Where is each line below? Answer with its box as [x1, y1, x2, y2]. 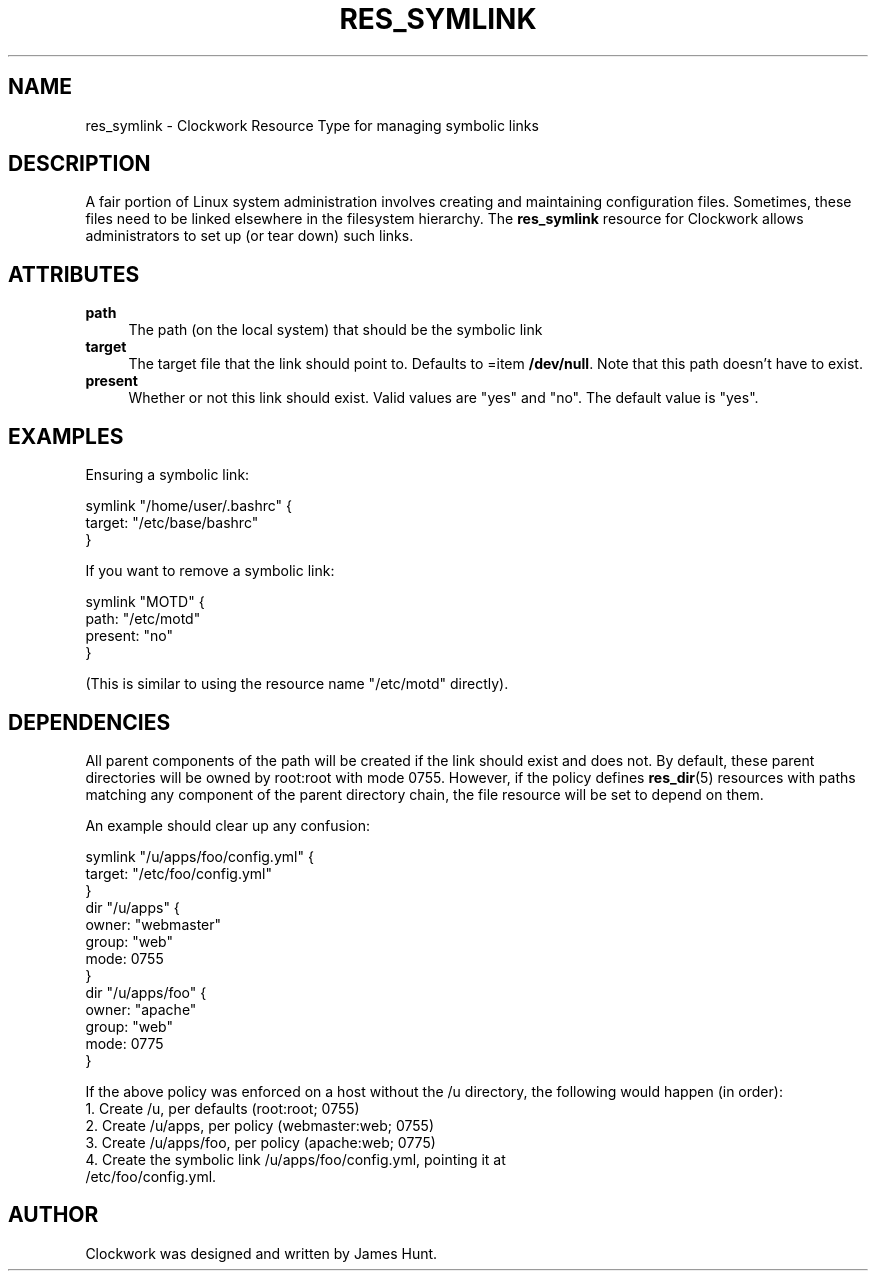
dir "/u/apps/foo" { [85, 983, 207, 1001]
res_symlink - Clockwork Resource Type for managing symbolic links [85, 116, 539, 134]
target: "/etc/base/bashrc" [85, 514, 259, 532]
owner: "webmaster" [85, 915, 222, 933]
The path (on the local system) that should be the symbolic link [128, 321, 543, 339]
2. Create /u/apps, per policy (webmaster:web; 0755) [85, 1116, 434, 1134]
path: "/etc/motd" [85, 610, 201, 628]
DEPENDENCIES [8, 709, 171, 735]
